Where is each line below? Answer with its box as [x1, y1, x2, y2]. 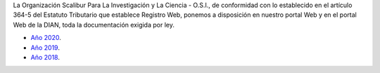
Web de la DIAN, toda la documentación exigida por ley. [13, 20, 175, 29]
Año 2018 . [30, 53, 60, 61]
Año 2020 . [30, 34, 61, 42]
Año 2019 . [30, 43, 60, 52]
